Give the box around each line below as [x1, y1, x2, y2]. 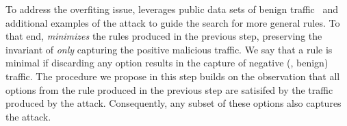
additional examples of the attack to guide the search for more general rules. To [5, 15, 340, 29]
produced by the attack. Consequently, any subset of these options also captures [5, 96, 342, 110]
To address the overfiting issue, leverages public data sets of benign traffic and [5, 2, 339, 16]
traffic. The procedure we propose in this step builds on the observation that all [5, 68, 340, 83]
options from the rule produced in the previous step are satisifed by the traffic [5, 82, 333, 97]
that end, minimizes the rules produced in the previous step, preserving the [5, 29, 322, 43]
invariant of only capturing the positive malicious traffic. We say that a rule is [5, 42, 333, 56]
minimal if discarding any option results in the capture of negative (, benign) [5, 55, 329, 70]
